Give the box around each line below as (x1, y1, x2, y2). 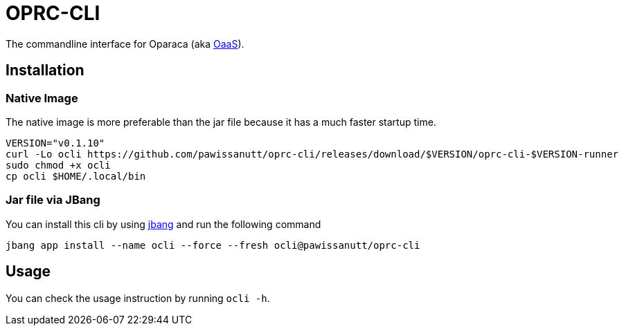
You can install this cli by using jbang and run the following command (6, 218, 321, 230)
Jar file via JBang (6, 193, 100, 207)
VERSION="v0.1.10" (6, 137, 105, 149)
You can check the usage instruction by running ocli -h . (6, 292, 270, 304)
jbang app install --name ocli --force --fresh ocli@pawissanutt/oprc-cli (6, 239, 420, 251)
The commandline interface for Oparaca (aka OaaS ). (6, 37, 244, 50)
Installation (6, 62, 84, 79)
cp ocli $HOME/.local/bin (6, 170, 146, 182)
